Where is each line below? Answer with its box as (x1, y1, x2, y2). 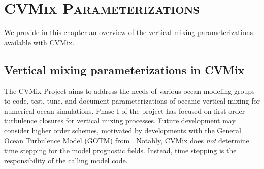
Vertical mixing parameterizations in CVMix (4, 61, 245, 77)
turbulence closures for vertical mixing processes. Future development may (4, 115, 236, 126)
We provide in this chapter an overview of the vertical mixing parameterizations (4, 27, 253, 38)
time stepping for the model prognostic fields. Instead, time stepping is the (4, 145, 237, 156)
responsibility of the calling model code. (4, 155, 128, 165)
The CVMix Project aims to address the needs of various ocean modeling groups (4, 85, 255, 96)
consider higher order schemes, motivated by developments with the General (4, 125, 241, 136)
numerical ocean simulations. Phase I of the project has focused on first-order (4, 105, 245, 116)
